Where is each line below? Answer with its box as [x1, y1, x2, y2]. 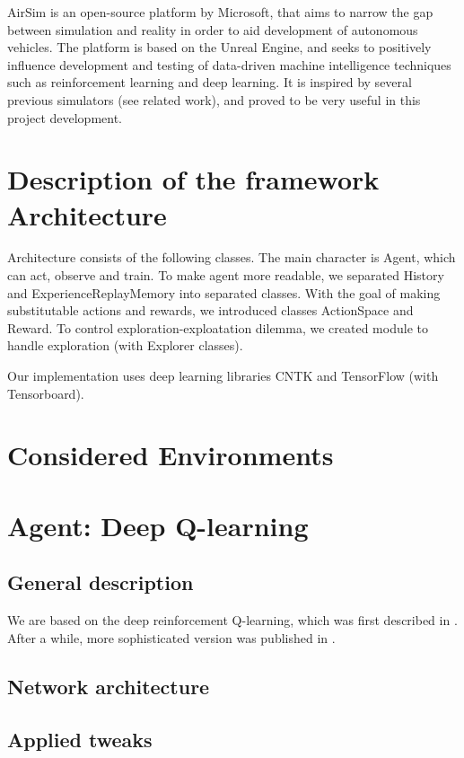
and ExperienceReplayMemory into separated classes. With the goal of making [7, 283, 441, 302]
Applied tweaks [7, 725, 153, 753]
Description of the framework [7, 161, 380, 198]
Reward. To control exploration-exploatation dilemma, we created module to [7, 318, 428, 337]
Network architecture [7, 672, 210, 700]
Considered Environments [7, 436, 334, 473]
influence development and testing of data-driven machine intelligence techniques [7, 55, 451, 74]
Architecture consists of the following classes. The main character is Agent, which [7, 248, 456, 267]
